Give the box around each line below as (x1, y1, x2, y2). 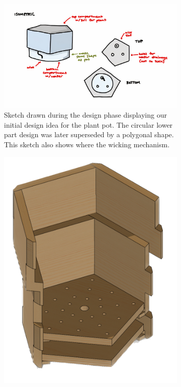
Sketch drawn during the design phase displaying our (4, 110, 167, 120)
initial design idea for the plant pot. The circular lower (4, 119, 173, 130)
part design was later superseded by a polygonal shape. (4, 129, 174, 140)
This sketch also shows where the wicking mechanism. (4, 139, 170, 149)
